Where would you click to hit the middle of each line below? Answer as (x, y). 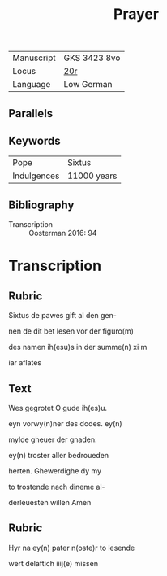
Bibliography (41, 205)
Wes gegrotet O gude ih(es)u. (58, 408)
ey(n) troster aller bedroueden (59, 456)
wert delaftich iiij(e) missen (54, 563)
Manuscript (34, 58)
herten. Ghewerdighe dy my (55, 471)
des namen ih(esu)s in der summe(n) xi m (78, 347)
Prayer (136, 14)
